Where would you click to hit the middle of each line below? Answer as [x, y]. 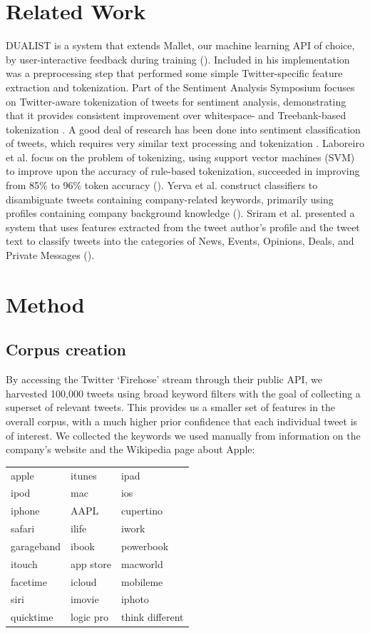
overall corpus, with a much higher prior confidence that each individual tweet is [182, 421]
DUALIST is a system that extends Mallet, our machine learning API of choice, [180, 45]
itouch [24, 563]
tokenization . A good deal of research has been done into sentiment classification [183, 129]
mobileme [142, 581]
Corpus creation [66, 349]
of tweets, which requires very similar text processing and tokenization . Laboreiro [185, 143]
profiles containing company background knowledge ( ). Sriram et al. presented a [180, 213]
